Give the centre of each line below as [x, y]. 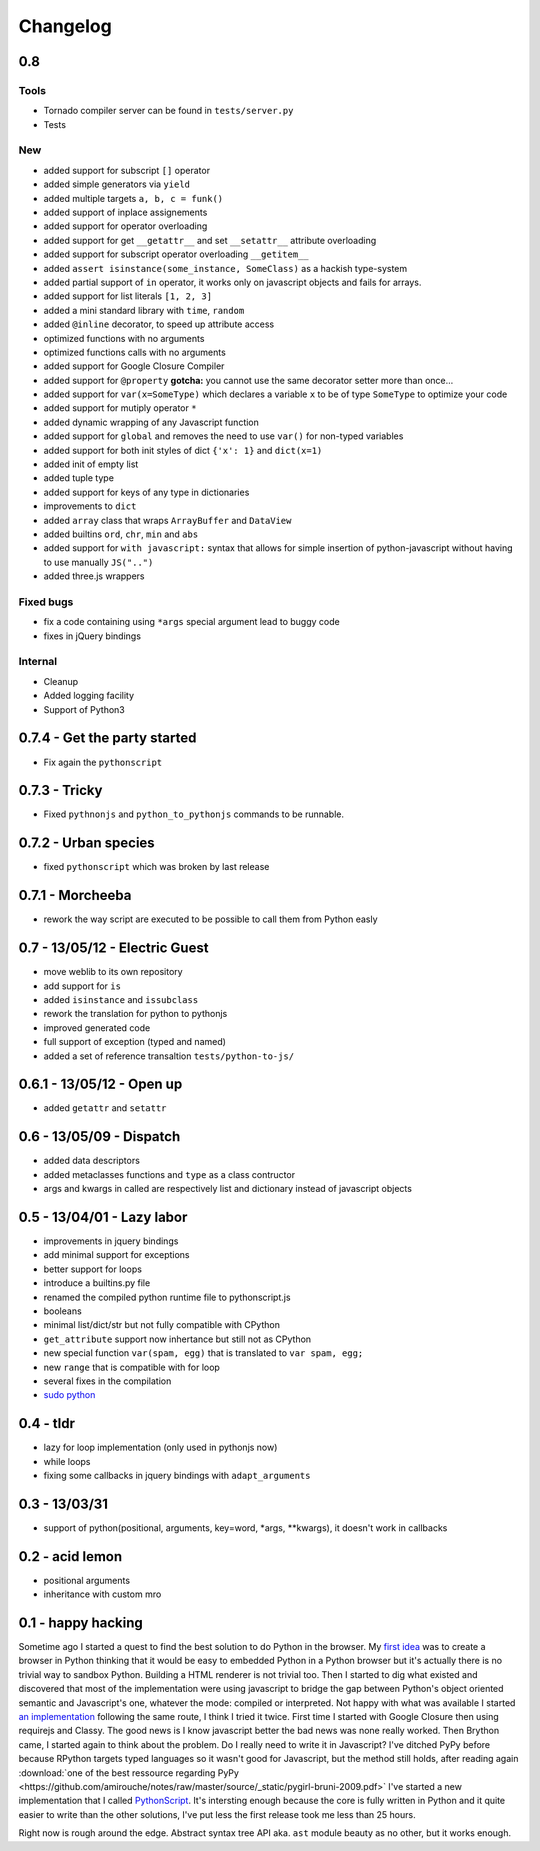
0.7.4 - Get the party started [107, 738]
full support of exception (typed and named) [135, 1042]
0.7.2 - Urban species [86, 843]
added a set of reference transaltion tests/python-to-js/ [169, 1056]
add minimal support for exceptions [116, 1255]
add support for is [82, 986]
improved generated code [97, 1027]
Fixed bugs [46, 602]
